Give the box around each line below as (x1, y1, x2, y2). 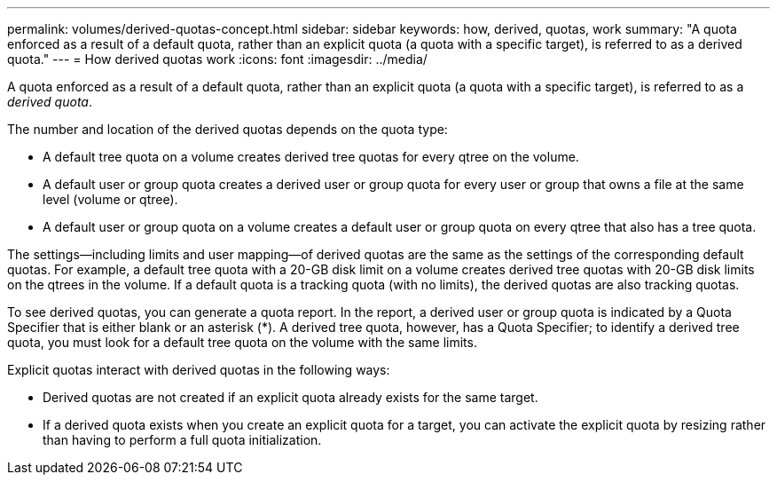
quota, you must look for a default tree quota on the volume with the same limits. (7, 335, 477, 350)
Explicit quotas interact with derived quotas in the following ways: (7, 362, 390, 377)
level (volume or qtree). (43, 192, 178, 207)
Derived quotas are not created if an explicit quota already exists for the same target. (43, 390, 538, 405)
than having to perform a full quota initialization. (43, 432, 322, 447)
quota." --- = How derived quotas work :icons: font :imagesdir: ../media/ (7, 51, 428, 67)
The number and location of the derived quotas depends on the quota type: (7, 122, 448, 137)
